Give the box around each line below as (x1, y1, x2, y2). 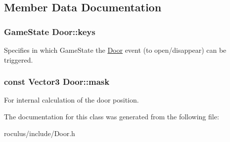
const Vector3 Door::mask (4, 75, 110, 88)
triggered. (4, 54, 33, 65)
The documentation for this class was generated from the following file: (4, 111, 219, 121)
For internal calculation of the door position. (4, 95, 139, 105)
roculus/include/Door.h (4, 128, 75, 138)
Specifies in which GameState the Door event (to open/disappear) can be (4, 45, 227, 55)
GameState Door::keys (4, 25, 95, 37)
